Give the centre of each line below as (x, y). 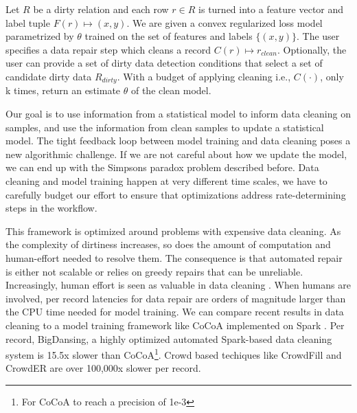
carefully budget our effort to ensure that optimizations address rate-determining (176, 194)
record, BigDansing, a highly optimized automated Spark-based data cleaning (169, 338)
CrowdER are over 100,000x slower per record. (103, 368)
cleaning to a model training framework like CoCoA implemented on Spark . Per (175, 325)
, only (332, 76)
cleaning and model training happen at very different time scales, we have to (166, 180)
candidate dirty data (49, 76)
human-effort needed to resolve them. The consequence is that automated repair (174, 257)
